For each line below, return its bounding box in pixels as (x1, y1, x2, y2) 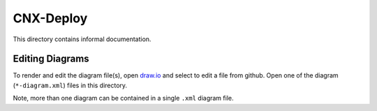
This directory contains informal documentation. (13, 35, 151, 43)
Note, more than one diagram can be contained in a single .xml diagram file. (13, 94, 234, 103)
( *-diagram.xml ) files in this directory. (13, 81, 128, 89)
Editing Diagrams (13, 53, 90, 65)
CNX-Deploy (13, 10, 88, 26)
